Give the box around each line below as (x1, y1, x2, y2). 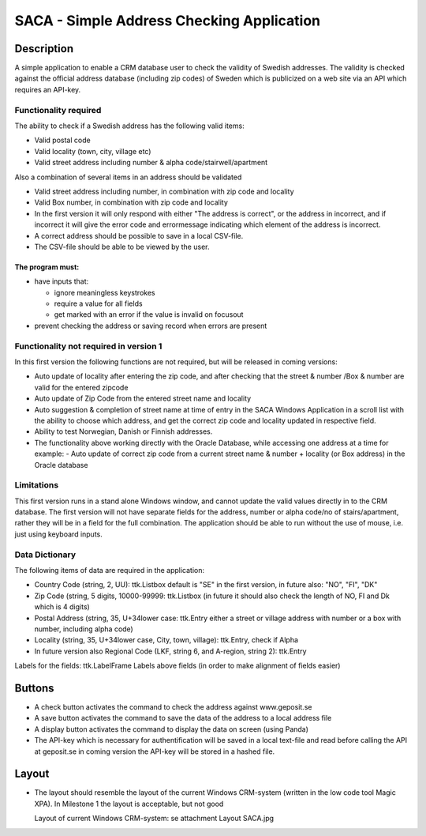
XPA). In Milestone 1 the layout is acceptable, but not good (34, 799, 224, 808)
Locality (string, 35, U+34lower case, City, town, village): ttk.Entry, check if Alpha (34, 635, 299, 645)
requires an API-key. (14, 85, 81, 94)
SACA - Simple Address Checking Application (14, 12, 321, 29)
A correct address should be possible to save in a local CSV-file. (34, 231, 244, 240)
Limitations (14, 480, 59, 491)
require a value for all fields (54, 299, 143, 308)
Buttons (14, 681, 54, 695)
